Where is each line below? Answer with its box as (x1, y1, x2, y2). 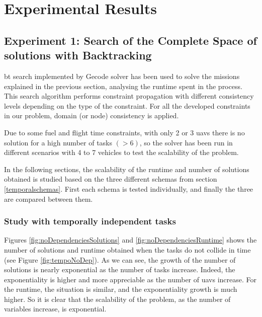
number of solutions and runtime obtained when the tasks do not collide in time (4, 244, 251, 255)
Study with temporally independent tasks (4, 215, 176, 227)
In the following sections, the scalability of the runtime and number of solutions (4, 164, 249, 174)
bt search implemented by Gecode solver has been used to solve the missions (4, 70, 240, 81)
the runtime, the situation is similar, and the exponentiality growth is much (4, 284, 237, 294)
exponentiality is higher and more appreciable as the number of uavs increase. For (4, 274, 257, 284)
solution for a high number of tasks (4, 137, 112, 147)
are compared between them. (4, 193, 93, 204)
